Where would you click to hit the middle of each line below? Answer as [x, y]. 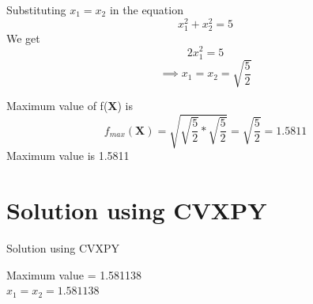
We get [23, 38]
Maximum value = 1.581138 [74, 274]
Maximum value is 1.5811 [68, 156]
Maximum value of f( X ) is [70, 106]
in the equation [146, 9]
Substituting [36, 9]
